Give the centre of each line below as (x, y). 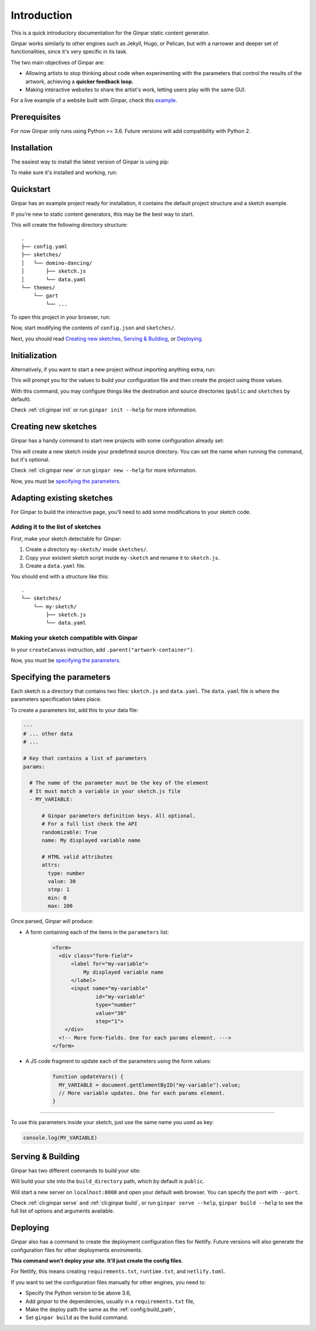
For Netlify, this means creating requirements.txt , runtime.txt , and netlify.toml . (118, 1271)
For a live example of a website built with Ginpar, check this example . (94, 100)
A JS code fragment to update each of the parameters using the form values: (118, 1061)
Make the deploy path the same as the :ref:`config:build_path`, (100, 1309)
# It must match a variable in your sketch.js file (105, 791)
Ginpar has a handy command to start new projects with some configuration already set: (117, 441)
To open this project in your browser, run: (61, 317)
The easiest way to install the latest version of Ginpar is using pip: (90, 162)
